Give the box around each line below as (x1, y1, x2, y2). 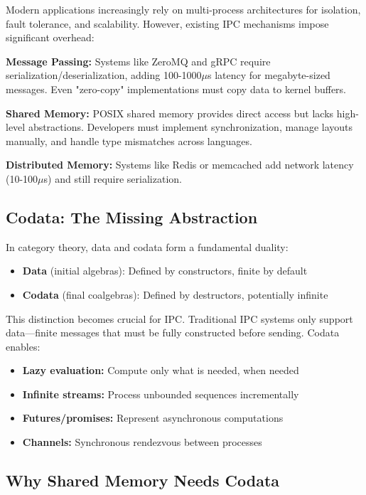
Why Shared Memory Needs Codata (6, 469, 280, 491)
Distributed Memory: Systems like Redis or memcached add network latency (6, 157, 354, 172)
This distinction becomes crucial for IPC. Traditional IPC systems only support (6, 311, 353, 326)
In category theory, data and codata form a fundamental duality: (6, 239, 289, 254)
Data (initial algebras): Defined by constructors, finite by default (22, 263, 308, 278)
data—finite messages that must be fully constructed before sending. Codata (6, 325, 340, 340)
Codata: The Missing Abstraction (6, 206, 258, 228)
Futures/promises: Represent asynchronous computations (22, 410, 284, 425)
